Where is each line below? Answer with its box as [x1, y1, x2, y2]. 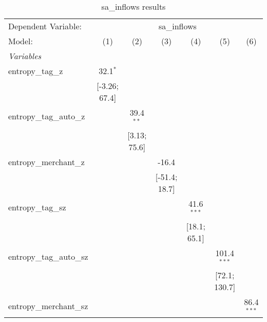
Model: [8, 35, 33, 47]
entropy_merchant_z [8, 155, 85, 168]
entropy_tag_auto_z [8, 110, 85, 122]
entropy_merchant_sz [8, 299, 88, 312]
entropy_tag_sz [8, 201, 66, 213]
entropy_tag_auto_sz [8, 250, 88, 262]
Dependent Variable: [8, 20, 82, 32]
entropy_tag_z [8, 65, 63, 77]
